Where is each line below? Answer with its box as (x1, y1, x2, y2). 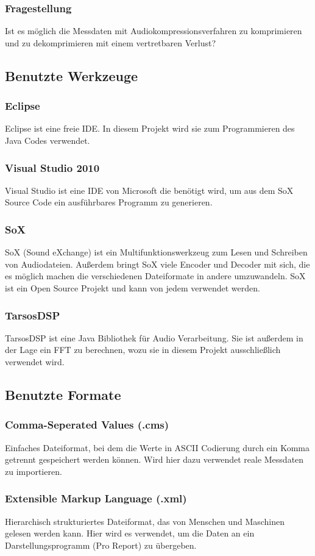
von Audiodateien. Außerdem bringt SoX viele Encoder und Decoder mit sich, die (5, 257, 310, 270)
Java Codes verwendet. (5, 134, 90, 146)
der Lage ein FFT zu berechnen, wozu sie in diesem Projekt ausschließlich (5, 343, 281, 356)
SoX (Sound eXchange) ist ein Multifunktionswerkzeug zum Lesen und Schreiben (5, 246, 308, 258)
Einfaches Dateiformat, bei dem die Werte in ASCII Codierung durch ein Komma (5, 441, 310, 454)
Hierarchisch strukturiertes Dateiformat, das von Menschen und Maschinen (5, 515, 285, 527)
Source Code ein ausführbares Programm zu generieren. (5, 196, 213, 208)
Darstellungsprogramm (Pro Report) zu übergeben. (5, 538, 197, 551)
